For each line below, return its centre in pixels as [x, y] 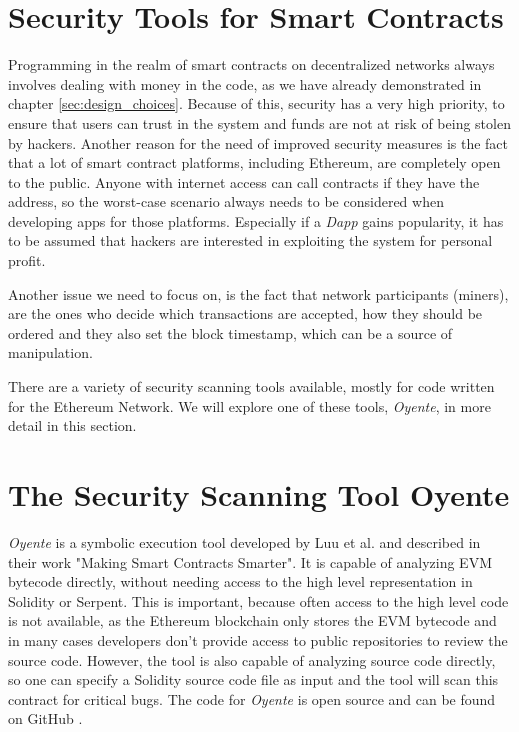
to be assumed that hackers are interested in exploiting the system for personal [250, 240]
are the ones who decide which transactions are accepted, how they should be [245, 313]
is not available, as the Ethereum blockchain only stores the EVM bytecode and [252, 620]
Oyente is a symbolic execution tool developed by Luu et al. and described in [244, 541]
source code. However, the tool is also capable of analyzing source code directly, [252, 659]
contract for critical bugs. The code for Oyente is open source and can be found [252, 698]
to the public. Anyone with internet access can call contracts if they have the [244, 181]
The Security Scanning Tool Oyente [259, 494]
